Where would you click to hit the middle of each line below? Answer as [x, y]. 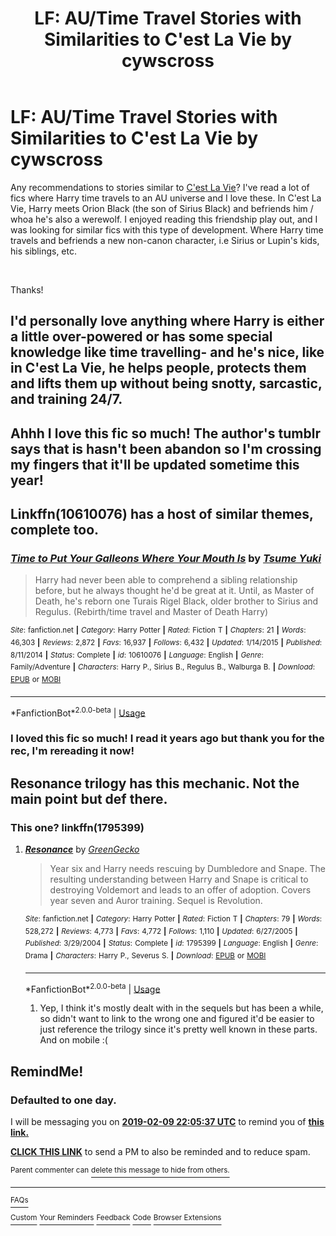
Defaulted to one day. [63, 1100]
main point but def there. [89, 798]
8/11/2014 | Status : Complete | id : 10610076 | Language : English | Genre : [137, 655]
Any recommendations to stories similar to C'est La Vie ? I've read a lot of [160, 187]
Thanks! [27, 289]
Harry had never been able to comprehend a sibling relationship [166, 580]
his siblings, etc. [43, 251]
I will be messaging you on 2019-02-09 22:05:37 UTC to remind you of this [167, 1121]
